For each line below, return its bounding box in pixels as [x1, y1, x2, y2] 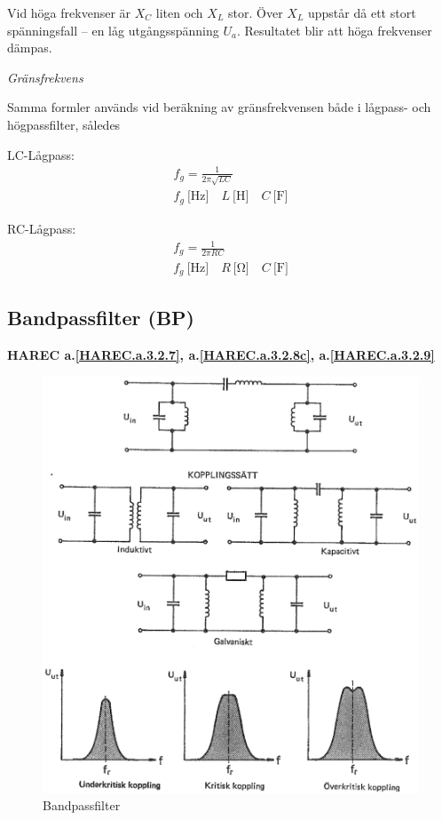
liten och [155, 4, 203, 21]
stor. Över [228, 4, 283, 21]
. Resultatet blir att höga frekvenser [236, 20, 432, 39]
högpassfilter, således [7, 115, 121, 133]
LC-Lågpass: [7, 145, 75, 163]
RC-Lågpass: [7, 219, 76, 237]
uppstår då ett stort [308, 4, 416, 21]
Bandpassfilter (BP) [7, 304, 195, 331]
